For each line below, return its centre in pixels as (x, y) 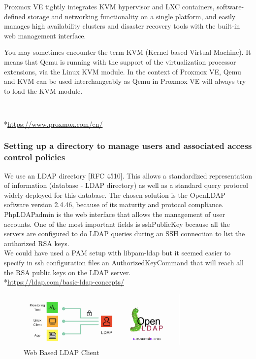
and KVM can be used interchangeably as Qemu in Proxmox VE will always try (125, 81)
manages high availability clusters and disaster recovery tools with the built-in (122, 26)
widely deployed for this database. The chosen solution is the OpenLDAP (115, 195)
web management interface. (45, 35)
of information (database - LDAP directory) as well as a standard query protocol (126, 185)
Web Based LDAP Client (62, 352)
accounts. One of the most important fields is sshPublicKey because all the (117, 224)
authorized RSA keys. (37, 243)
